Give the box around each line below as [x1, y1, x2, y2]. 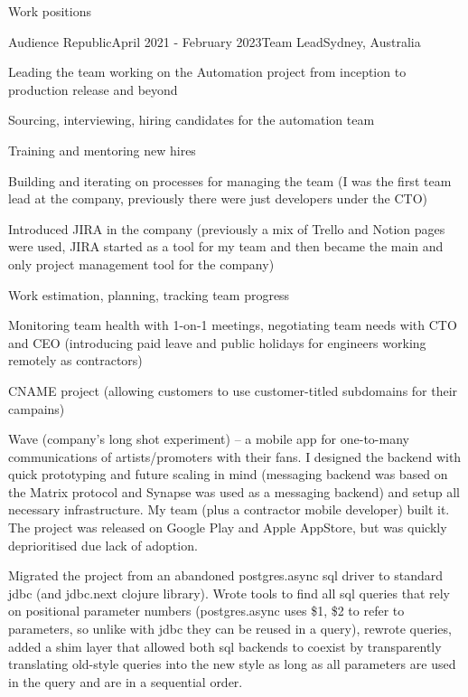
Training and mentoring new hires [8, 140, 196, 159]
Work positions [8, 2, 91, 20]
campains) [8, 399, 65, 418]
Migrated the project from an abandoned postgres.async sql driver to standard [8, 566, 443, 585]
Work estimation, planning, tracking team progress [8, 285, 290, 304]
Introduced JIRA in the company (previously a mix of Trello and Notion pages [8, 219, 445, 238]
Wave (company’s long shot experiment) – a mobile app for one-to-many [8, 429, 409, 448]
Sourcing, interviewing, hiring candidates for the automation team [8, 110, 375, 129]
